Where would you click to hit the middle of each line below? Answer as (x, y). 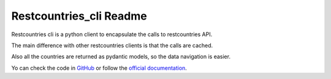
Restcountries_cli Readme (79, 16)
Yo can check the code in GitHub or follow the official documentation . (99, 68)
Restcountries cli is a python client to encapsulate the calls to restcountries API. (112, 34)
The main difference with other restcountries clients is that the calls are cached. (112, 45)
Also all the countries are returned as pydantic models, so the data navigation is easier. (121, 57)
